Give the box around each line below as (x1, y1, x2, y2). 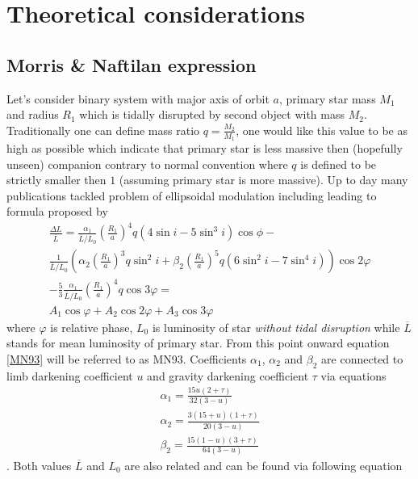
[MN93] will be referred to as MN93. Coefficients (6, 351, 247, 368)
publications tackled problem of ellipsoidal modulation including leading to (6, 187, 377, 204)
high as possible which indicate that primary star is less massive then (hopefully (6, 140, 403, 156)
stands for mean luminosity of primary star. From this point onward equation (6, 334, 390, 351)
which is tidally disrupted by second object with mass (79, 106, 345, 123)
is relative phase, (50, 318, 133, 335)
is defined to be (300, 155, 377, 172)
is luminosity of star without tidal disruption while (152, 318, 400, 335)
